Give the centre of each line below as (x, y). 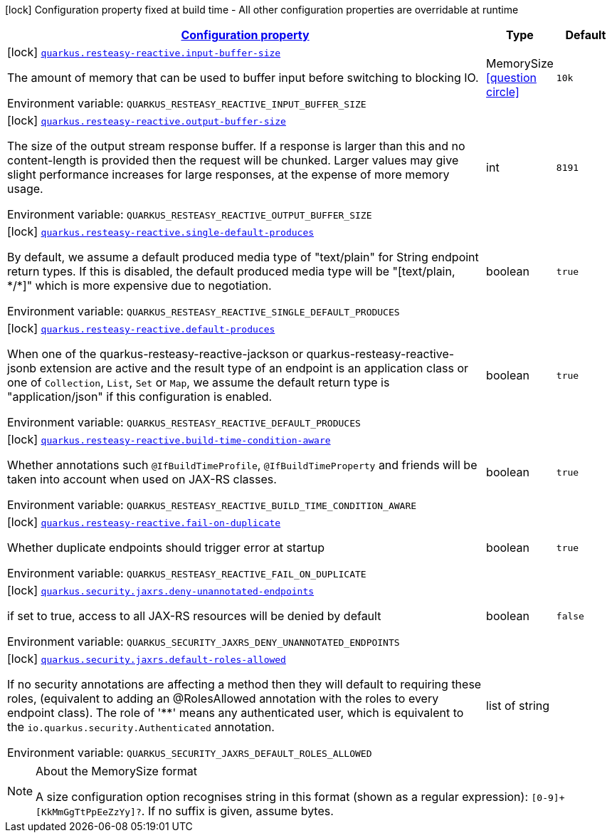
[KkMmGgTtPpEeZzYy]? (89, 812)
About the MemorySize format (116, 771)
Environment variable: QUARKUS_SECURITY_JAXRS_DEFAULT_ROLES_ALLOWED (190, 753)
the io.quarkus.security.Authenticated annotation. (141, 727)
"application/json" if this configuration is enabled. (140, 397)
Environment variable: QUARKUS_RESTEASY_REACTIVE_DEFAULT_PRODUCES (184, 422)
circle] (503, 92)
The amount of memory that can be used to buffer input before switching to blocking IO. (243, 78)
